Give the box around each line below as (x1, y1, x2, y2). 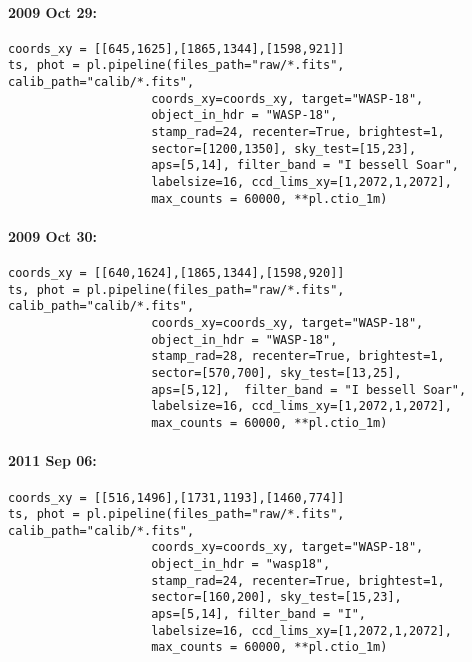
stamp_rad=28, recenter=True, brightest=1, (151, 349, 445, 364)
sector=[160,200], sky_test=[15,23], (151, 590, 402, 605)
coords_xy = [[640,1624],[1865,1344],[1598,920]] (8, 266, 345, 281)
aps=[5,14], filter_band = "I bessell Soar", (151, 158, 460, 173)
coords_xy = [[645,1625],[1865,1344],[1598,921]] (8, 41, 345, 56)
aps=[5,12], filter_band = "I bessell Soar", (151, 382, 467, 397)
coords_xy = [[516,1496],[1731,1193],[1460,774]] (8, 490, 345, 505)
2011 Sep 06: (8, 450, 97, 471)
